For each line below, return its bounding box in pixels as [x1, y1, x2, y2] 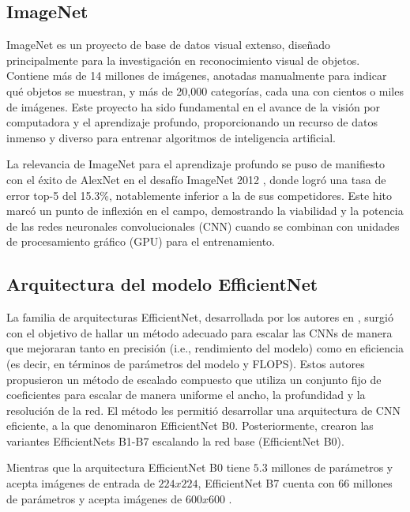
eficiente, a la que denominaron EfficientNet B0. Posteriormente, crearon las [6, 417, 374, 434]
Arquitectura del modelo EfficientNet [6, 272, 318, 296]
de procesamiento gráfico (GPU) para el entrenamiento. [6, 233, 276, 250]
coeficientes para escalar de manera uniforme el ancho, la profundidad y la [6, 386, 366, 403]
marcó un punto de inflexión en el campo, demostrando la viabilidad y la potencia [6, 202, 404, 219]
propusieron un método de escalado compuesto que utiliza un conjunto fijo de [6, 371, 382, 387]
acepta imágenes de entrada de [6, 475, 155, 491]
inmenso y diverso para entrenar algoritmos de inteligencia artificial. [6, 129, 336, 145]
